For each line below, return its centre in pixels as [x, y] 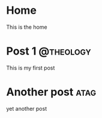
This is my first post [31, 68]
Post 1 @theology [49, 51]
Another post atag [51, 92]
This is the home [27, 27]
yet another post [26, 108]
